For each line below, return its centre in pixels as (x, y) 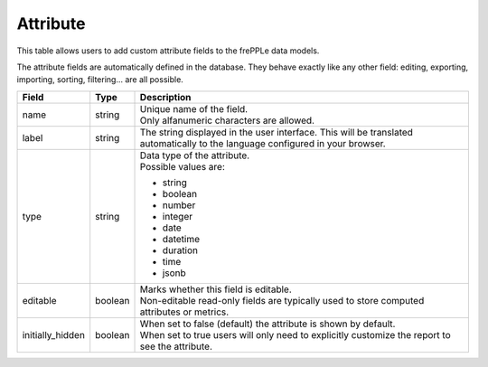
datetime (181, 239)
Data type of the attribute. (195, 155)
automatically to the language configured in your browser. (263, 143)
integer (178, 216)
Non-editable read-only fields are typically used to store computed (282, 300)
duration (180, 250)
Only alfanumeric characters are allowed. (227, 120)
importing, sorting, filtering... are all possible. (100, 80)
